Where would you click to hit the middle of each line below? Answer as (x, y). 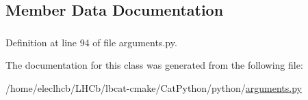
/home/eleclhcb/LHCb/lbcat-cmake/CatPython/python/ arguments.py (154, 87)
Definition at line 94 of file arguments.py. (91, 42)
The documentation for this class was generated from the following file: (154, 65)
